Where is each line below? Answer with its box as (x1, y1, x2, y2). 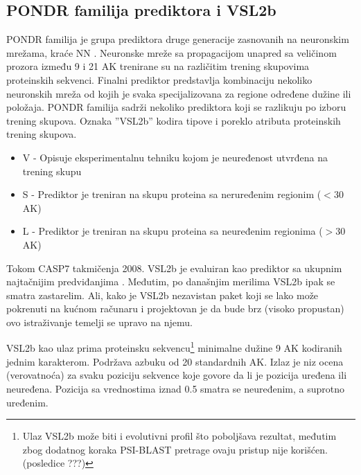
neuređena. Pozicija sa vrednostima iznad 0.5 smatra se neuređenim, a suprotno (6, 381, 345, 395)
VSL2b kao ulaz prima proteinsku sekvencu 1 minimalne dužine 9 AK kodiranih (6, 339, 342, 355)
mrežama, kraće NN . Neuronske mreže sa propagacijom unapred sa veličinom (6, 45, 337, 60)
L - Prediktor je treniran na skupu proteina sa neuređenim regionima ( (22, 224, 323, 238)
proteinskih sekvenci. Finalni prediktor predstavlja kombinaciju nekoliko (6, 72, 312, 87)
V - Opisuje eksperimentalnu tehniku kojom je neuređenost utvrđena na (22, 150, 328, 164)
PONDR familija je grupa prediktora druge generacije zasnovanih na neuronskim (6, 32, 349, 46)
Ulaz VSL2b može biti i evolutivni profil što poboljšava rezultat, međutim (22, 429, 337, 443)
